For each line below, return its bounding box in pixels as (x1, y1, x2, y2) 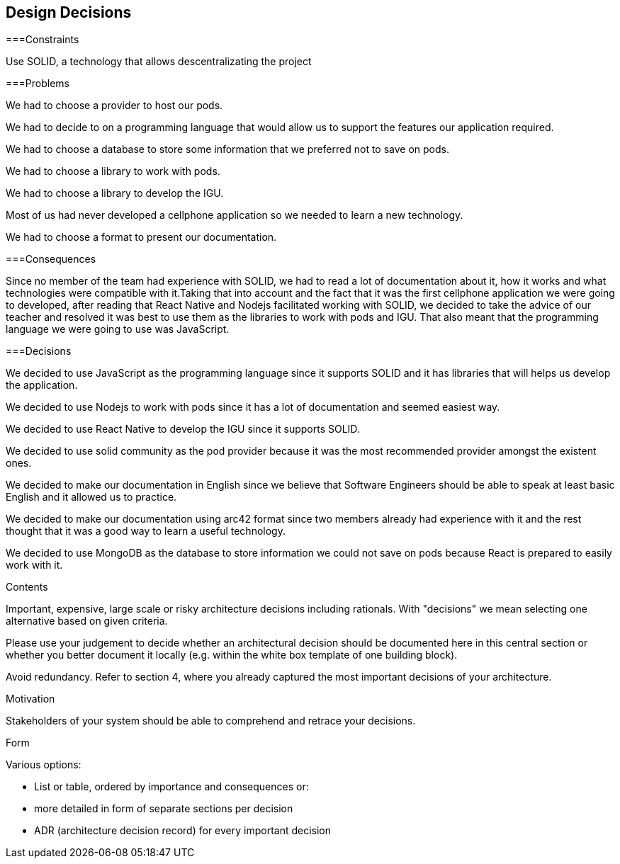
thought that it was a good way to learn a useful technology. (6, 525, 286, 538)
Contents (6, 581, 48, 593)
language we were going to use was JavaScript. (6, 323, 230, 336)
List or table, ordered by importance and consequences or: (34, 780, 309, 793)
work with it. (6, 559, 63, 572)
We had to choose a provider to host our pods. (6, 99, 223, 112)
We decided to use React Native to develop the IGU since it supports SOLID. (6, 423, 360, 436)
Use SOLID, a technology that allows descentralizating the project (6, 55, 312, 68)
